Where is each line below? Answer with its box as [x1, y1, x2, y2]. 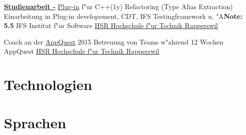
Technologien [4, 75, 92, 94]
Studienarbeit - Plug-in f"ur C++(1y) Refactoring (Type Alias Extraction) [4, 1, 233, 11]
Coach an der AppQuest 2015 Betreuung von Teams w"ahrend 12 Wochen [4, 36, 223, 46]
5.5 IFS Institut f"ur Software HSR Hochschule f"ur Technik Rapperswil [4, 20, 218, 30]
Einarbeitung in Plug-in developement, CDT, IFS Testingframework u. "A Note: [4, 11, 243, 21]
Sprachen [4, 112, 66, 132]
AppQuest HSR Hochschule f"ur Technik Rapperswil [4, 46, 159, 56]
